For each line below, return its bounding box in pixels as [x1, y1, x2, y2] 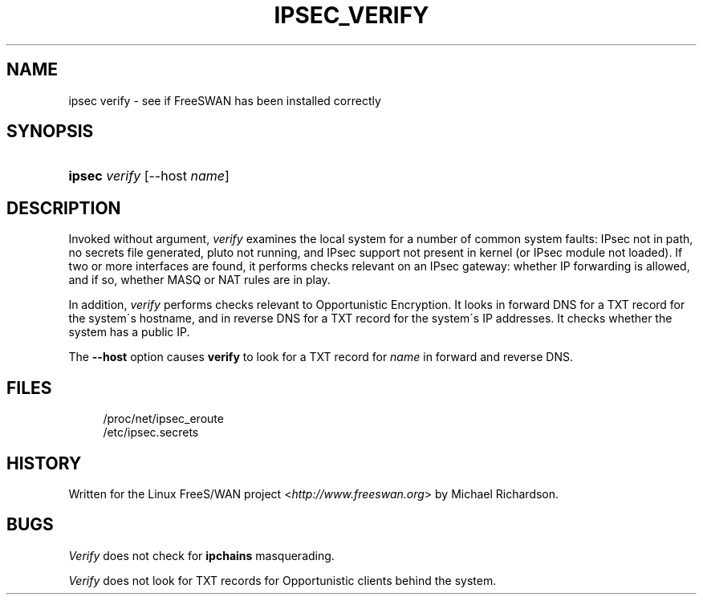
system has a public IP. [68, 325, 190, 339]
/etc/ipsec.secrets [103, 425, 199, 440]
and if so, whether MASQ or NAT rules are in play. [68, 273, 331, 287]
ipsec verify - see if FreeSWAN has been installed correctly [68, 93, 381, 108]
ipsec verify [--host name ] [68, 168, 230, 185]
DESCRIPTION [6, 197, 121, 218]
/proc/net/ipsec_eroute [103, 412, 224, 426]
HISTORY [6, 453, 82, 473]
